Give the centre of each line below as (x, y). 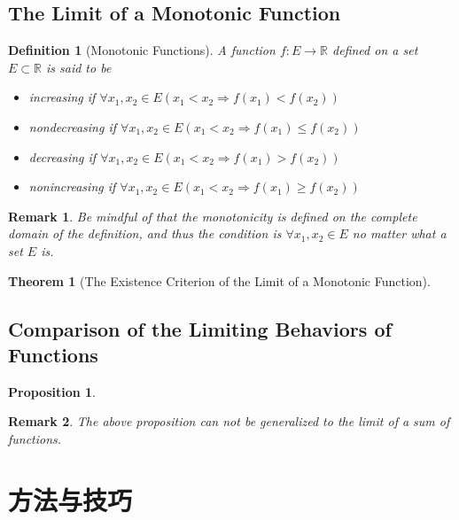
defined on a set (375, 50)
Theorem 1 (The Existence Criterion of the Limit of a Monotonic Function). (219, 280)
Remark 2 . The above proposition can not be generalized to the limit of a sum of (229, 421)
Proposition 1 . (52, 391)
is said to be (78, 67)
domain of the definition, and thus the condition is (145, 233)
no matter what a (399, 233)
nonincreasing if (72, 186)
